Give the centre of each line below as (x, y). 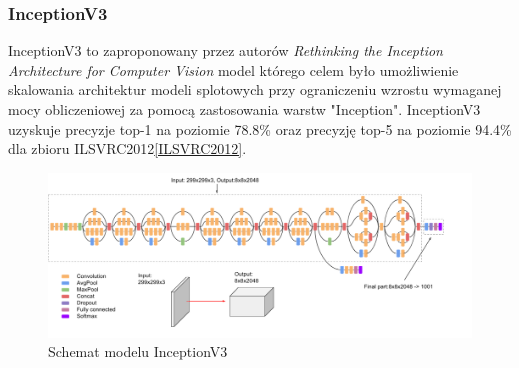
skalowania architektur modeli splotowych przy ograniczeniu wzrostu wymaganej (255, 89)
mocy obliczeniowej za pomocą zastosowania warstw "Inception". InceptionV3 (244, 109)
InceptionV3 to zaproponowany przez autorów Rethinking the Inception (225, 50)
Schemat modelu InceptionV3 (138, 351)
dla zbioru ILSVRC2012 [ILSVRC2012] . (127, 148)
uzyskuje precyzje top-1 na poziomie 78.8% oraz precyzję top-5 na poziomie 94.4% (260, 128)
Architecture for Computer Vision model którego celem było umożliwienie (233, 69)
